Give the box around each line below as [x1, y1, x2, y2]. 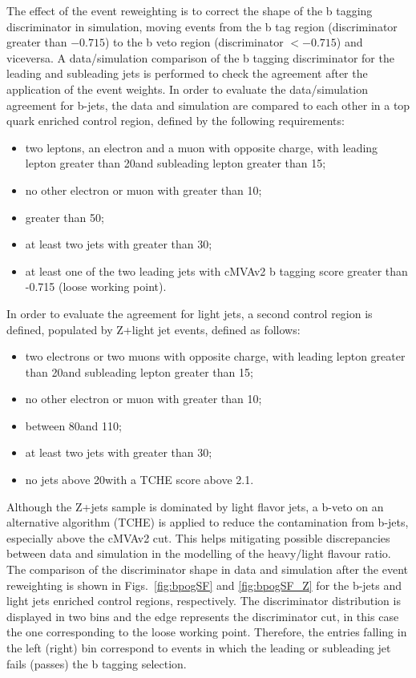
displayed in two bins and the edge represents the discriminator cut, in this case [6, 607, 399, 624]
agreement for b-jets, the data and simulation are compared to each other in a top [6, 96, 410, 113]
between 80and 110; [25, 417, 122, 434]
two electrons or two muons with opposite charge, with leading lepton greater [25, 348, 406, 365]
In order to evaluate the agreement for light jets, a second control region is [6, 305, 373, 321]
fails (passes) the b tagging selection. [6, 655, 187, 672]
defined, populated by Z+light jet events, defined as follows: [6, 321, 301, 337]
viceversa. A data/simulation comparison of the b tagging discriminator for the [6, 49, 394, 66]
